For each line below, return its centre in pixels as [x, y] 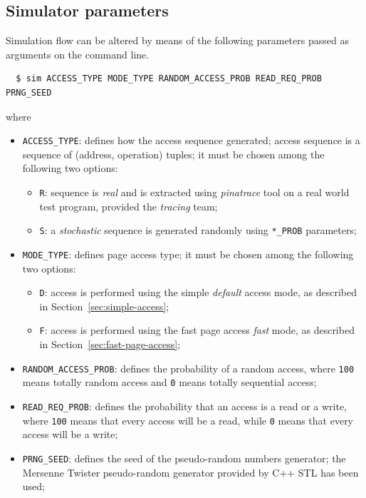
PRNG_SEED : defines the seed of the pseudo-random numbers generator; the [184, 458]
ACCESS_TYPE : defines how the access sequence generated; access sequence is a [191, 140]
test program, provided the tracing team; [129, 206]
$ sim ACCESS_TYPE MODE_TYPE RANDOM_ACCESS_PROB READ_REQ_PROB [169, 79]
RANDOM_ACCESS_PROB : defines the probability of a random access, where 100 [188, 368]
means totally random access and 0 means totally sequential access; [169, 382]
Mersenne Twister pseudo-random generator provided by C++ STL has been [190, 472]
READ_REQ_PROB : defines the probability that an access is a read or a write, [184, 406]
